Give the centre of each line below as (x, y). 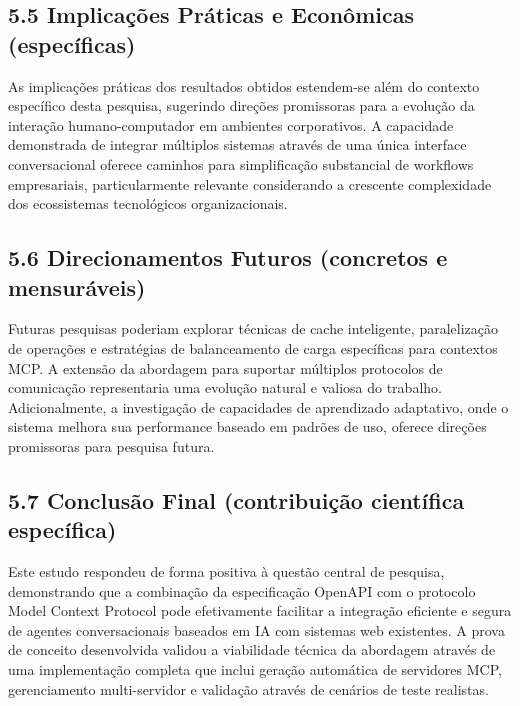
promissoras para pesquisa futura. (111, 445)
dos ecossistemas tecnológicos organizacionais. (148, 203)
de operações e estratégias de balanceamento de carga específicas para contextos (253, 347)
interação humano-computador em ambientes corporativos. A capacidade (231, 124)
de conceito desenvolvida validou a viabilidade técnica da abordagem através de (252, 649)
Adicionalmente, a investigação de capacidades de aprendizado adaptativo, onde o (258, 406)
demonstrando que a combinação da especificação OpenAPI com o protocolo (242, 590)
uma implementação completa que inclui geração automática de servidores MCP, (255, 669)
